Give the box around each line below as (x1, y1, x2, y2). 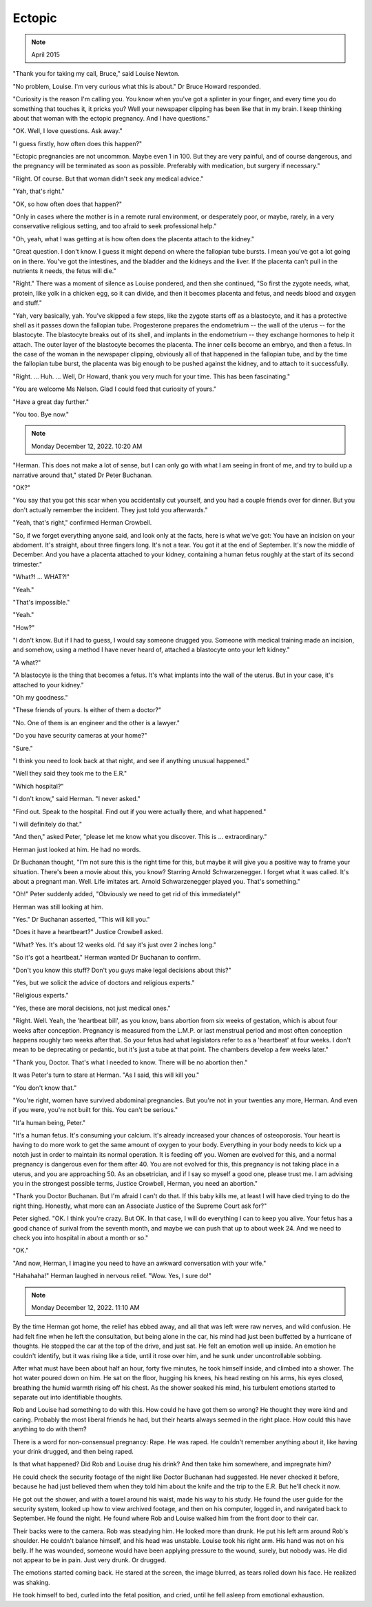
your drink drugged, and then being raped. (12, 1448, 134, 1456)
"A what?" (12, 658, 41, 667)
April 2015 (31, 50, 60, 59)
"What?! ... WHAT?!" (12, 573, 70, 581)
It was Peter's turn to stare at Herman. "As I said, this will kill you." (12, 1071, 200, 1079)
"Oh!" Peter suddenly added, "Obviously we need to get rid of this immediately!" (12, 890, 241, 898)
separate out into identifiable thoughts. (12, 1393, 123, 1402)
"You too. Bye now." (12, 410, 69, 418)
